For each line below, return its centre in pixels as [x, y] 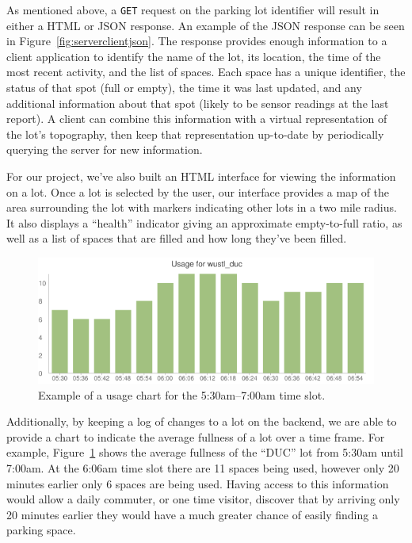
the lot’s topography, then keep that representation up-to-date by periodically [195, 134]
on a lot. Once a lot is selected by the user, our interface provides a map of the [198, 191]
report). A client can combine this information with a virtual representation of [197, 119]
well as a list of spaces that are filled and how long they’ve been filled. [177, 238]
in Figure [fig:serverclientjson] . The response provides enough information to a [197, 41]
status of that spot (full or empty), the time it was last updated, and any [184, 88]
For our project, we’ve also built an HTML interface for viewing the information [201, 176]
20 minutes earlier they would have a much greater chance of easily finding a [192, 514]
